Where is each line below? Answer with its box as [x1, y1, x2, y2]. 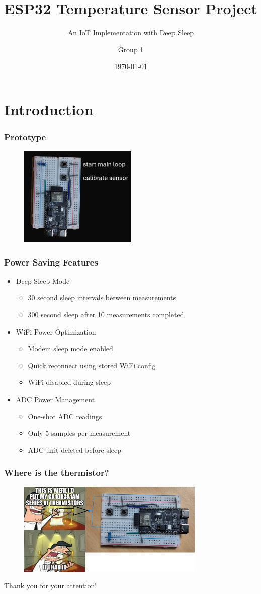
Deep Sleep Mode [16, 275, 70, 286]
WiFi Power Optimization [16, 326, 96, 337]
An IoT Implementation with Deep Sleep [67, 27, 194, 38]
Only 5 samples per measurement [28, 428, 131, 438]
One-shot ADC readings [28, 411, 102, 421]
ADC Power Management [16, 394, 95, 405]
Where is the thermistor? [4, 466, 109, 479]
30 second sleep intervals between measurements [28, 292, 176, 303]
